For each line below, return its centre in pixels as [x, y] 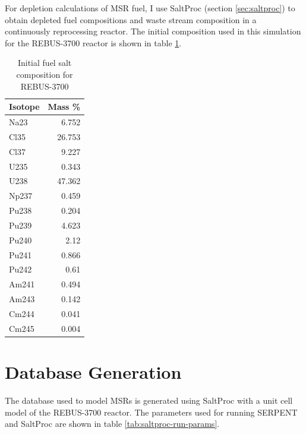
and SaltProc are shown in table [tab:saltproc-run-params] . [112, 424]
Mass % [64, 107]
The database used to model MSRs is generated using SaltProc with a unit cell [149, 400]
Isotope [24, 107]
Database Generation [93, 372]
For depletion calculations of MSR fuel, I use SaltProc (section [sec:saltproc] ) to [150, 8]
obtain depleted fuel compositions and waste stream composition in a [131, 19]
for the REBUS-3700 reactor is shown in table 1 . [93, 42]
